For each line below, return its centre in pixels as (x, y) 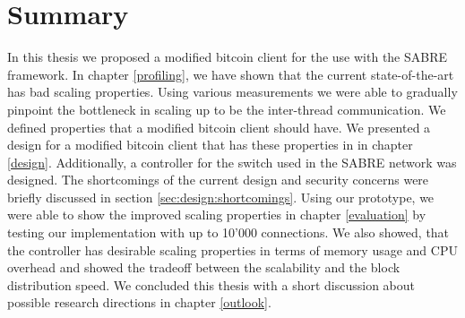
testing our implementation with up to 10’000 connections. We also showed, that (228, 232)
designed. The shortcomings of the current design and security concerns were (218, 180)
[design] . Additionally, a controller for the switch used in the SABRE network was (232, 162)
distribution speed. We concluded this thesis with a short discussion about (211, 284)
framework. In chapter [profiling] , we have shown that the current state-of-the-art (231, 74)
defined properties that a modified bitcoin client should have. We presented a (219, 127)
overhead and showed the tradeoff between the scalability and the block (204, 267)
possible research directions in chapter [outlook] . (139, 302)
